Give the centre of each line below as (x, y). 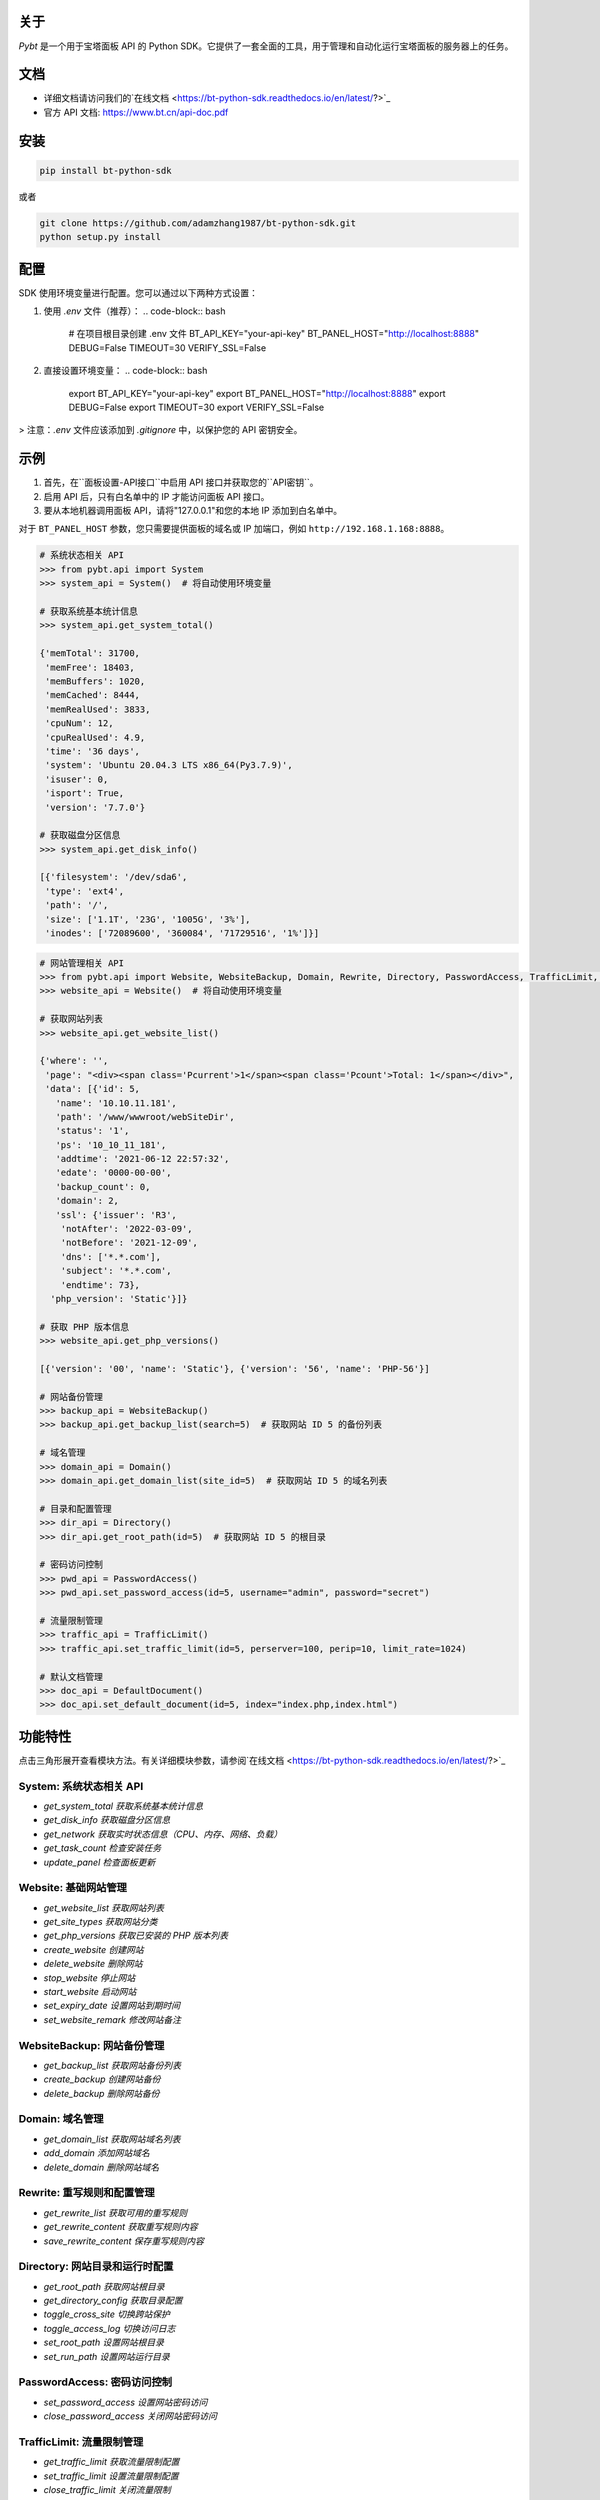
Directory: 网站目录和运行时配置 (96, 2267)
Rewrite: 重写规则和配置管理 (86, 2193)
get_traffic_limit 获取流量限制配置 (111, 2462)
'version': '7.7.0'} (95, 807)
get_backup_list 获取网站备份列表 (112, 2065)
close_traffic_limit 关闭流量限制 (107, 2490)
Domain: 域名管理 (61, 2119)
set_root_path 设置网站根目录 (104, 2342)
